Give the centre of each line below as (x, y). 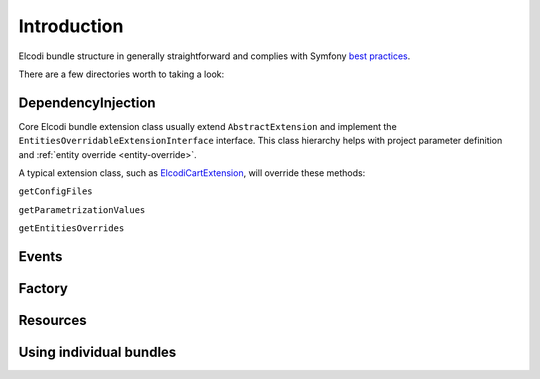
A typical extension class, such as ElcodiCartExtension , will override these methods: (192, 173)
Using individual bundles (97, 352)
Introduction (71, 26)
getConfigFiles (56, 191)
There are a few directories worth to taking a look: (121, 74)
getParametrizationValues (82, 209)
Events (40, 256)
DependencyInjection (87, 102)
